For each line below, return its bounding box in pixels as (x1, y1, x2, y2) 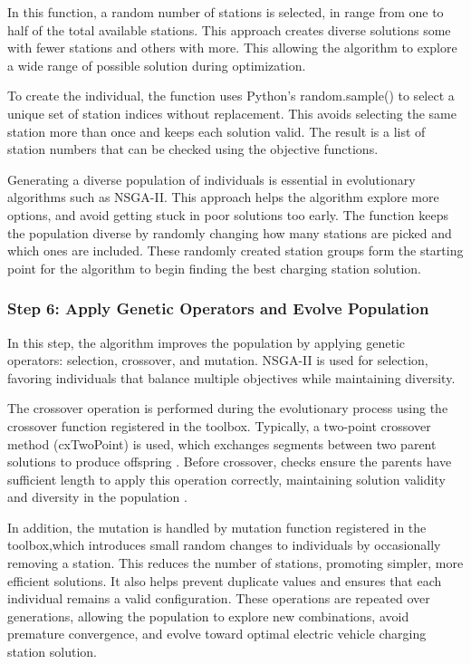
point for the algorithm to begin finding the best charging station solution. (7, 258, 421, 277)
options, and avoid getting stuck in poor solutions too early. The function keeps (7, 205, 449, 224)
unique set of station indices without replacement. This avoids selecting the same (7, 103, 457, 122)
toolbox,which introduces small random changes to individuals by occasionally (7, 535, 441, 554)
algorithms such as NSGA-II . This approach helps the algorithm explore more (7, 188, 439, 207)
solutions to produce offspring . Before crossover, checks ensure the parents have (7, 452, 452, 471)
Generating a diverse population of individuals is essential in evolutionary (7, 169, 416, 188)
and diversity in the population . (7, 487, 187, 506)
